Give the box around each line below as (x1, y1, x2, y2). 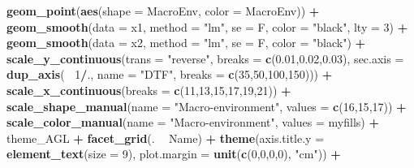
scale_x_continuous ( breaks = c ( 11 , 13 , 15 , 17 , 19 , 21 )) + (6, 81, 291, 98)
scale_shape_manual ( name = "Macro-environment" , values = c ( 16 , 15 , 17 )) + (6, 97, 407, 114)
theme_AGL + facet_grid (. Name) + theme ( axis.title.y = (6, 129, 325, 146)
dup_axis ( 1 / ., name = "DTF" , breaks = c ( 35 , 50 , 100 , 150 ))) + (6, 66, 333, 83)
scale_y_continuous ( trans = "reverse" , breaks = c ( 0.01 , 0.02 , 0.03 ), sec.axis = (6, 50, 404, 67)
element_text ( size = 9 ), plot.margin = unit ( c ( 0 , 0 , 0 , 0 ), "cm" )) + (6, 145, 341, 162)
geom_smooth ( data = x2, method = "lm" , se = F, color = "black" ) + (6, 34, 366, 51)
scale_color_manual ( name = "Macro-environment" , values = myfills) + (6, 114, 379, 131)
